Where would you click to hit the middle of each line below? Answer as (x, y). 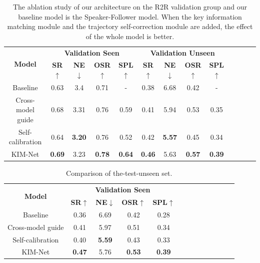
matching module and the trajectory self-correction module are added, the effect (130, 26)
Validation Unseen (182, 52)
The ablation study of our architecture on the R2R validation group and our (130, 7)
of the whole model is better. (130, 36)
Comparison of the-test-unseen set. (119, 173)
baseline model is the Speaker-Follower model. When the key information (130, 16)
